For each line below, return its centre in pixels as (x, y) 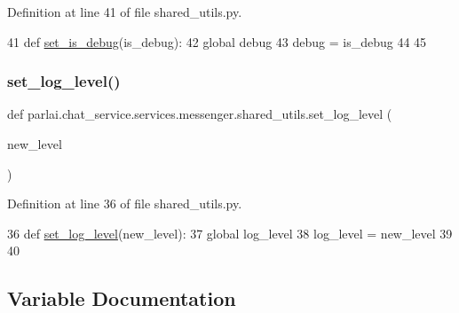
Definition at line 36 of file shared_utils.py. (125, 203)
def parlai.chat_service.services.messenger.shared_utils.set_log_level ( (200, 114)
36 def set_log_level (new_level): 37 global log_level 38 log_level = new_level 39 (230, 233)
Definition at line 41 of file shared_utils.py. (125, 12)
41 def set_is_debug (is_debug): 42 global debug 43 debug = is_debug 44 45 (217, 41)
